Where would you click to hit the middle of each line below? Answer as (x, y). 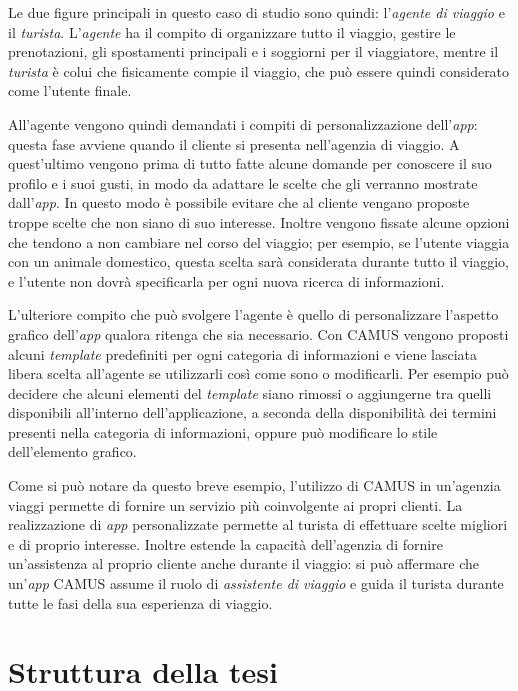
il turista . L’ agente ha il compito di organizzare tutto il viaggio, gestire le (232, 31)
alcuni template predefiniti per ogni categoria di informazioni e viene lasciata (243, 353)
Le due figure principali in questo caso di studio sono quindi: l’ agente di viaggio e (256, 12)
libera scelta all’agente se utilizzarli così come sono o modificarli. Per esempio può (258, 373)
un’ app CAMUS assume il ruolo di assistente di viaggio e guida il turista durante (256, 583)
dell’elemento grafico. (72, 451)
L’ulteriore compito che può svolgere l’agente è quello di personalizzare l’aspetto (253, 314)
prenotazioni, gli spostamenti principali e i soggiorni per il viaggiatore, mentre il (253, 51)
